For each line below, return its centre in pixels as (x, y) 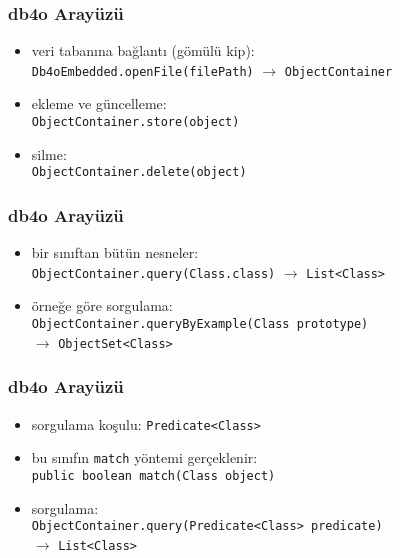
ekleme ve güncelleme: (99, 103)
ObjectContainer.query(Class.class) (153, 273)
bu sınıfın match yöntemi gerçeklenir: (144, 457)
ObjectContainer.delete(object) (139, 172)
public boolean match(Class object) (153, 475)
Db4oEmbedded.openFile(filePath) (142, 71)
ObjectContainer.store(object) (135, 122)
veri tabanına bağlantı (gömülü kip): (143, 50)
